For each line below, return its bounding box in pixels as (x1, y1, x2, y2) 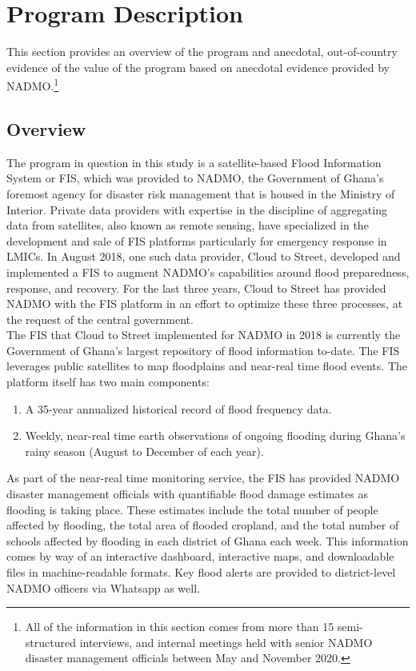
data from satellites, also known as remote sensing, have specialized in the (6, 217, 369, 234)
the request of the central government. (6, 310, 194, 327)
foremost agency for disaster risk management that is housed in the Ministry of (6, 185, 395, 202)
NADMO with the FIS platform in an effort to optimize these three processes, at (6, 295, 403, 312)
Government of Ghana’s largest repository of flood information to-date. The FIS (6, 341, 400, 358)
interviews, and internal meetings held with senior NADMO (79, 633, 373, 650)
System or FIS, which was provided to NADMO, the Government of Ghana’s (6, 170, 384, 186)
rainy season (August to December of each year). (25, 442, 264, 459)
